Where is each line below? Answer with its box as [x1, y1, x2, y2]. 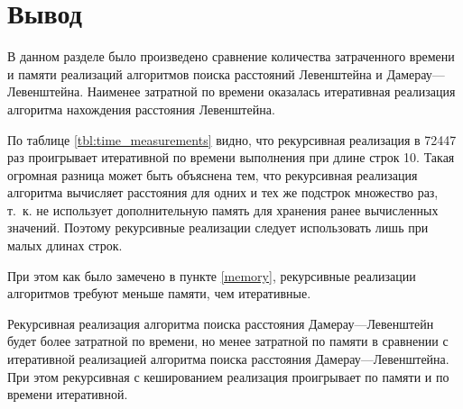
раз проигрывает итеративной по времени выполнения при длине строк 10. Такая [7, 148, 455, 167]
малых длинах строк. [7, 236, 123, 255]
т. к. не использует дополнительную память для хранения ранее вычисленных [7, 200, 439, 219]
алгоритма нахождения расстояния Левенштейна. [7, 99, 275, 118]
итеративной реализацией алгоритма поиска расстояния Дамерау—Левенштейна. [7, 350, 449, 368]
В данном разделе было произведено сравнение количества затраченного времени [7, 47, 455, 66]
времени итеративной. [7, 385, 128, 404]
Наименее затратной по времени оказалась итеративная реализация [87, 82, 456, 101]
